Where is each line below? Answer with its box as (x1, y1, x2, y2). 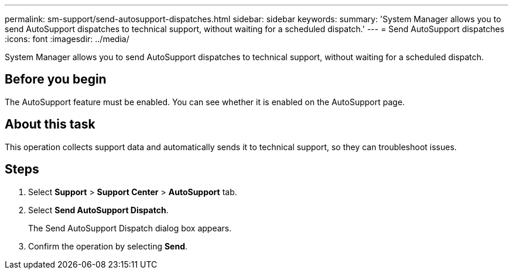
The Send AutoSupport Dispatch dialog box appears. (28, 223, 232, 233)
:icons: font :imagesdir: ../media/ (5, 34, 129, 44)
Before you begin (5, 72, 107, 87)
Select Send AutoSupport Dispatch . (28, 204, 169, 215)
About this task (5, 117, 95, 132)
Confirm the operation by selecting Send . (28, 241, 188, 251)
